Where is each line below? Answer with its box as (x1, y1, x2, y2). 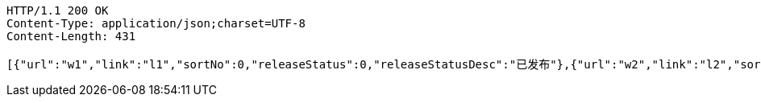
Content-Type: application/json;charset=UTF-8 (6, 17, 306, 30)
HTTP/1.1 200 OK (6, 4, 109, 17)
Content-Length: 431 (6, 30, 136, 43)
